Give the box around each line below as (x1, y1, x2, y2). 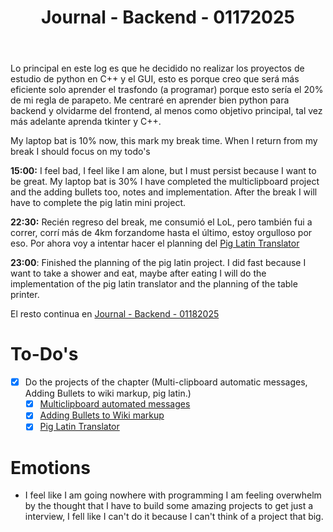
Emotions (10, 456, 91, 479)
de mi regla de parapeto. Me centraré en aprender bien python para (10, 94, 290, 106)
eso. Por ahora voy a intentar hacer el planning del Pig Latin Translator (10, 237, 300, 250)
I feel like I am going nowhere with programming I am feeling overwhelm (24, 489, 322, 501)
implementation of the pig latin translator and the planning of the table (10, 278, 298, 290)
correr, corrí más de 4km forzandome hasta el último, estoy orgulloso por (10, 227, 313, 239)
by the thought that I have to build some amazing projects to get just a (24, 500, 314, 512)
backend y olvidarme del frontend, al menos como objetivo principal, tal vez (10, 105, 323, 117)
